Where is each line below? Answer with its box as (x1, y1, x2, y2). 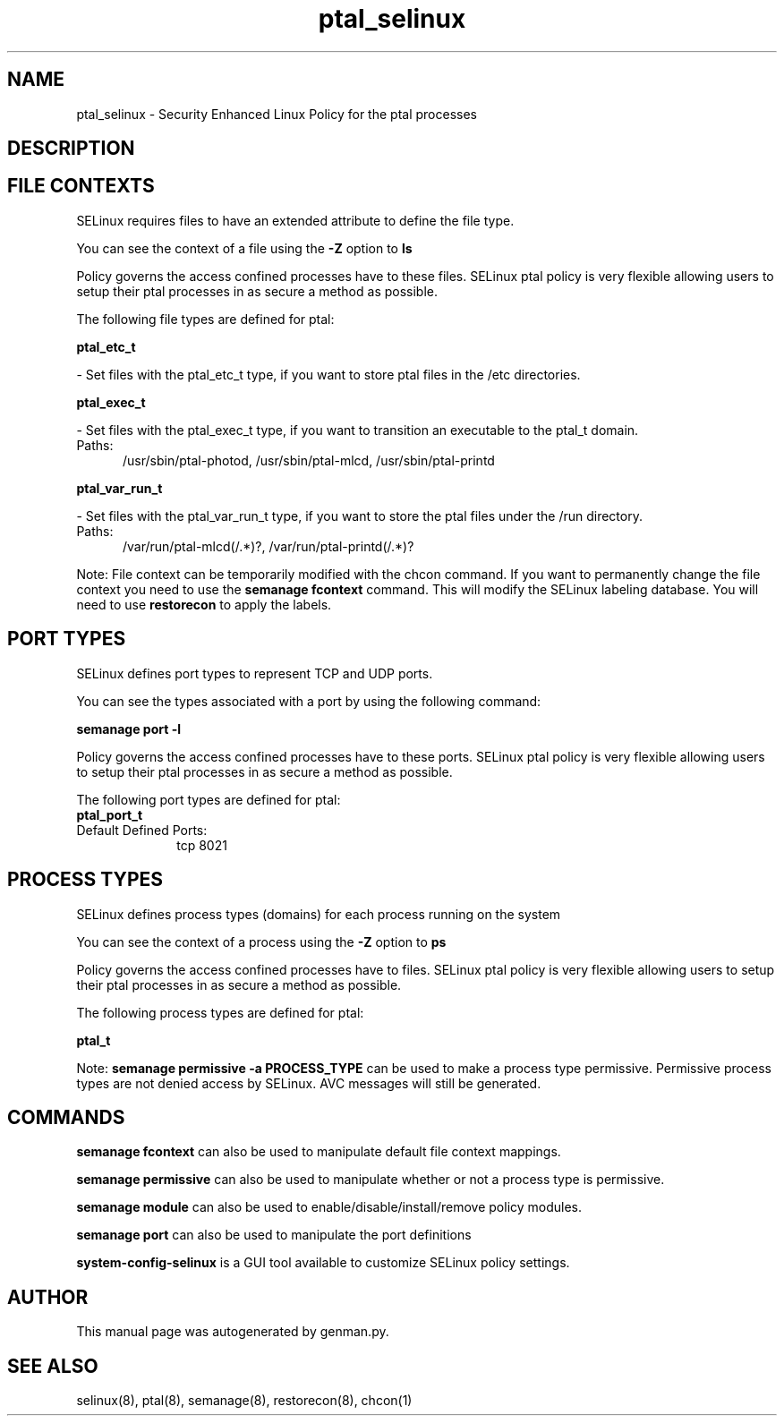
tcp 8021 (176, 837, 227, 853)
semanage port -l (76, 720, 181, 737)
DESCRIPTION (7, 137, 135, 160)
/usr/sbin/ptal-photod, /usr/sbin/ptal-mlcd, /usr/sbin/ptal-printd (123, 452, 495, 468)
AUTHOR (7, 1285, 89, 1308)
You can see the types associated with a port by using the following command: (76, 693, 541, 709)
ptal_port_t (76, 806, 143, 822)
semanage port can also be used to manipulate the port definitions (76, 1227, 472, 1243)
